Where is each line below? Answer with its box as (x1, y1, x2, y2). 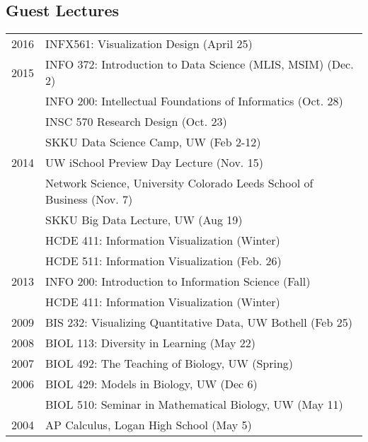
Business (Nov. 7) (45, 191, 133, 208)
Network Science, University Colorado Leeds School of (45, 175, 314, 192)
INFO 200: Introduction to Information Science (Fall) (45, 273, 311, 290)
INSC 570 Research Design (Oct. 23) (45, 113, 227, 130)
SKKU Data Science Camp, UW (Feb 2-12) (45, 134, 261, 151)
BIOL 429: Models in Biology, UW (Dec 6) (45, 376, 258, 392)
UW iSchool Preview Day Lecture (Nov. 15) (45, 154, 263, 171)
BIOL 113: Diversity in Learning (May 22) (45, 335, 256, 351)
